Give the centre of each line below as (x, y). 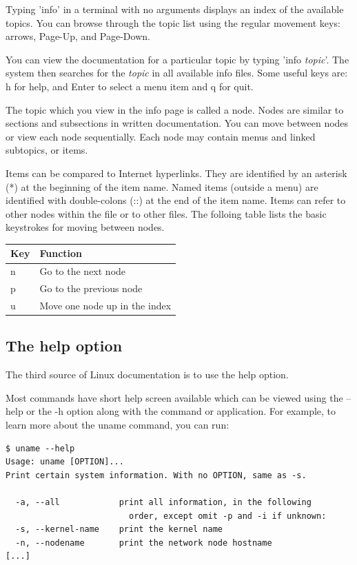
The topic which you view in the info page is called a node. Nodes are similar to (175, 109)
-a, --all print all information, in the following (163, 502)
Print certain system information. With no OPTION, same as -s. (156, 475)
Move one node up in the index (105, 305)
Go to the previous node (91, 288)
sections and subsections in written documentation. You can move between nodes (177, 123)
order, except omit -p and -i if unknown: (227, 516)
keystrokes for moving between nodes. (85, 227)
